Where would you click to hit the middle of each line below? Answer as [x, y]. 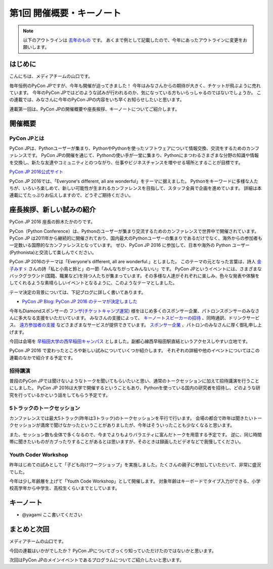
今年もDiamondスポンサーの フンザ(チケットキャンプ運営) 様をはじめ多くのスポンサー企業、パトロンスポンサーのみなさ [134, 311]
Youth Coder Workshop [39, 455]
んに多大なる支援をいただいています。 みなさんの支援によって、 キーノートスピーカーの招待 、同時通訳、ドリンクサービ [134, 318]
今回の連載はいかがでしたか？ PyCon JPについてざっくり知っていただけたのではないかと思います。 [113, 551]
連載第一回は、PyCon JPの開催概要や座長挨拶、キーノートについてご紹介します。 [94, 109]
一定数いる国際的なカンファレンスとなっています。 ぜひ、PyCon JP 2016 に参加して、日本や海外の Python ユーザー [129, 245]
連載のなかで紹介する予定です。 [42, 357]
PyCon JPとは [27, 138]
